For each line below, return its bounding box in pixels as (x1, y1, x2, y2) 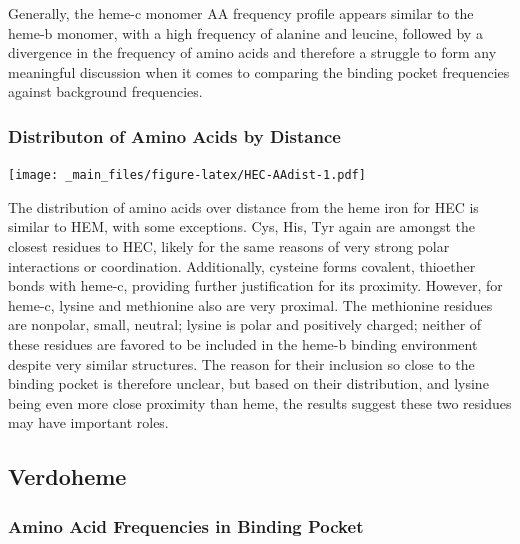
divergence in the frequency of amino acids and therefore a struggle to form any (8, 42, 497, 63)
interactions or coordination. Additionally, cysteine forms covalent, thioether (8, 255, 476, 276)
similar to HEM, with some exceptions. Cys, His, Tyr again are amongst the (8, 216, 476, 237)
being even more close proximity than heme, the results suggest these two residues (8, 392, 512, 413)
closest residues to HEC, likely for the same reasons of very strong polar (8, 236, 450, 257)
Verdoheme (8, 461, 127, 492)
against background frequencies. (8, 81, 203, 102)
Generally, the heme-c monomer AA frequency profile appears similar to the (8, 3, 474, 23)
